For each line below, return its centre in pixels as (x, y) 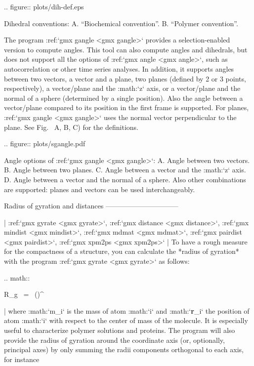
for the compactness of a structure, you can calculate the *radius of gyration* (122, 251)
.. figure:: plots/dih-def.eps (44, 6)
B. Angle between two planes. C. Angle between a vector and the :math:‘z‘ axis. (125, 170)
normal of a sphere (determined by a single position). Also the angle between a (124, 98)
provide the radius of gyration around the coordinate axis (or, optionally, (114, 340)
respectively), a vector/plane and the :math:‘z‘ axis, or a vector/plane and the (122, 88)
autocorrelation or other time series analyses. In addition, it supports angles (119, 68)
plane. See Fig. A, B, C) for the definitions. (71, 127)
